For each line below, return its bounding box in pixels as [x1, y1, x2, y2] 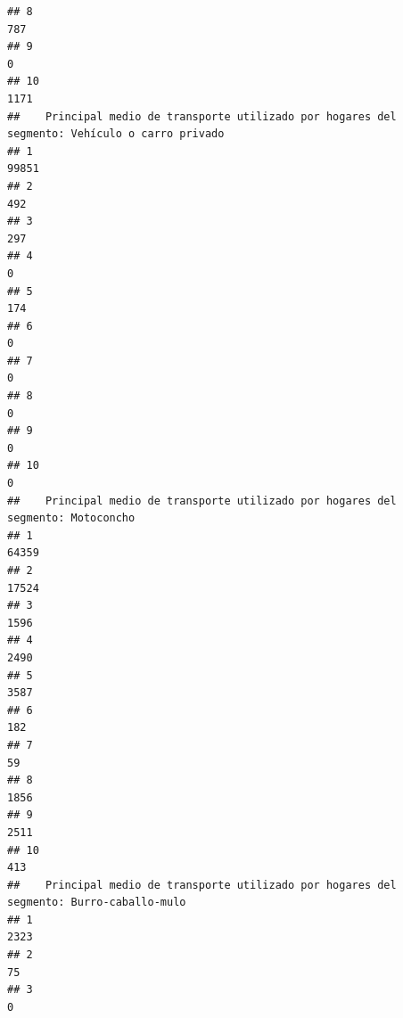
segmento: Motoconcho [7, 512, 136, 525]
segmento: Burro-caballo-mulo [7, 896, 186, 909]
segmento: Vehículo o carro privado [7, 127, 225, 141]
